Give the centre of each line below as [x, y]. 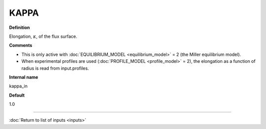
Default [17, 95]
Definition [19, 27]
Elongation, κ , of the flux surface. [43, 36]
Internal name [24, 77]
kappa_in [18, 86]
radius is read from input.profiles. [55, 68]
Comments [21, 45]
